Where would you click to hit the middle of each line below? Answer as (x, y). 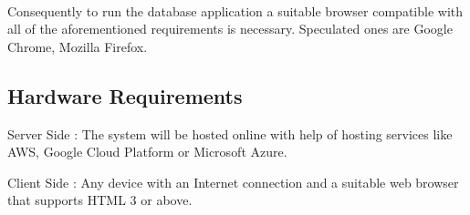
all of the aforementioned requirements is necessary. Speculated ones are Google (230, 29)
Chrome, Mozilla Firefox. (78, 46)
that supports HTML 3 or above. (100, 200)
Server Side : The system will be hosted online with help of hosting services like (230, 133)
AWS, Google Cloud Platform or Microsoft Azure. (147, 152)
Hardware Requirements (125, 95)
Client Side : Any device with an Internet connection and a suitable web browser (233, 182)
